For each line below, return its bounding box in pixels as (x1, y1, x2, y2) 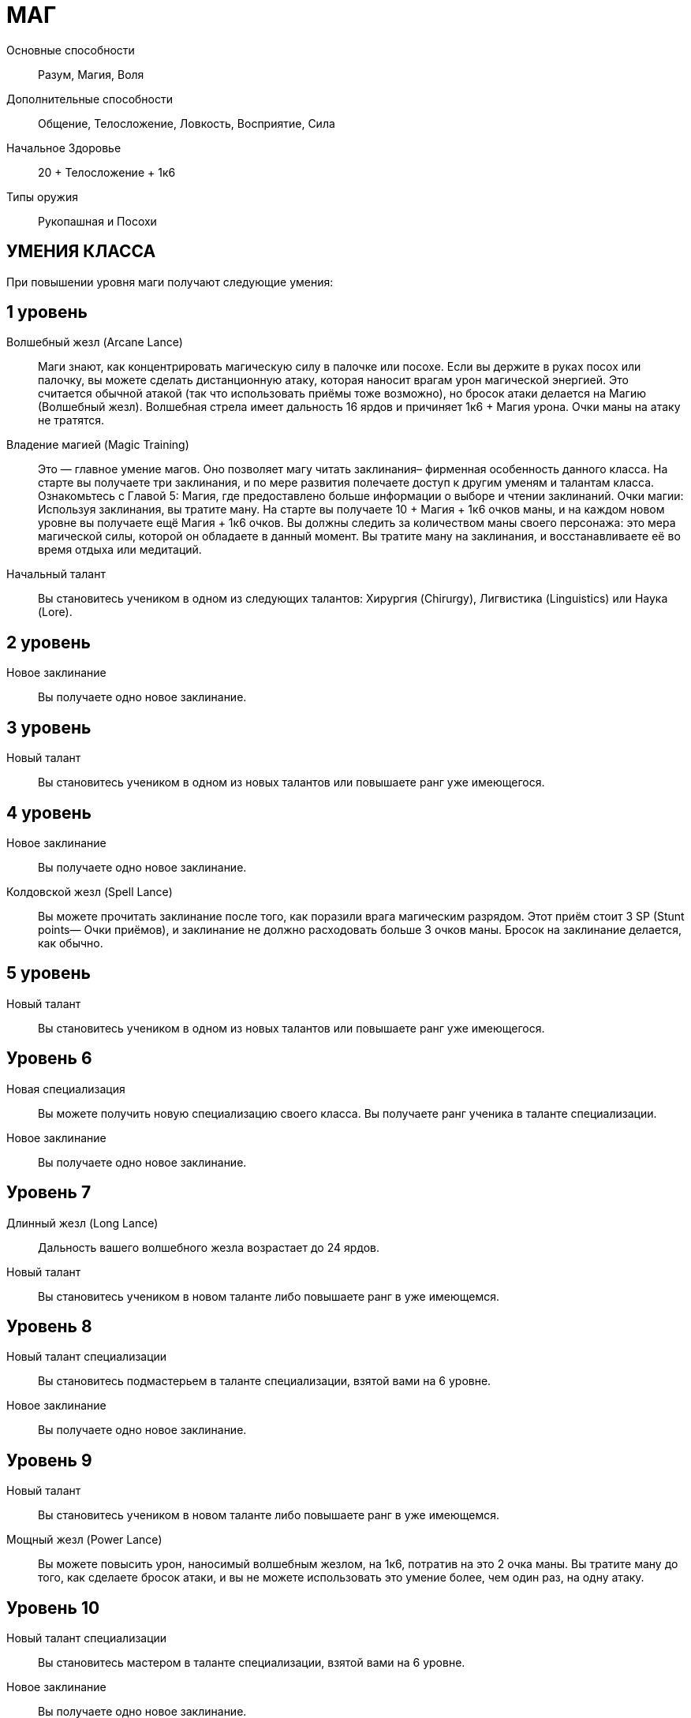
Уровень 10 (6, 1597, 100, 1618)
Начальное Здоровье (6, 140, 121, 155)
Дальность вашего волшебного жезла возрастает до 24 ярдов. (38, 1240, 379, 1254)
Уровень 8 (6, 1316, 92, 1336)
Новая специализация (6, 1081, 125, 1096)
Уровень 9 (6, 1450, 92, 1470)
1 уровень (6, 302, 88, 323)
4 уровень (6, 802, 92, 823)
